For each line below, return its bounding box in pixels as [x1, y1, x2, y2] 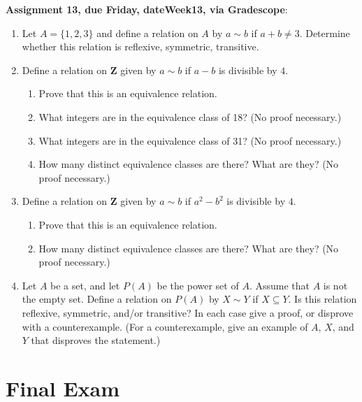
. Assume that [249, 278, 310, 292]
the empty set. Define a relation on [22, 292, 172, 306]
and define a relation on [96, 25, 198, 40]
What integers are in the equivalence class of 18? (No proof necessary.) [38, 109, 342, 124]
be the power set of [157, 278, 239, 292]
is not [323, 278, 348, 292]
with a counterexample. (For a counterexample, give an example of [22, 319, 308, 333]
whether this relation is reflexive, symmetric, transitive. [22, 39, 259, 54]
